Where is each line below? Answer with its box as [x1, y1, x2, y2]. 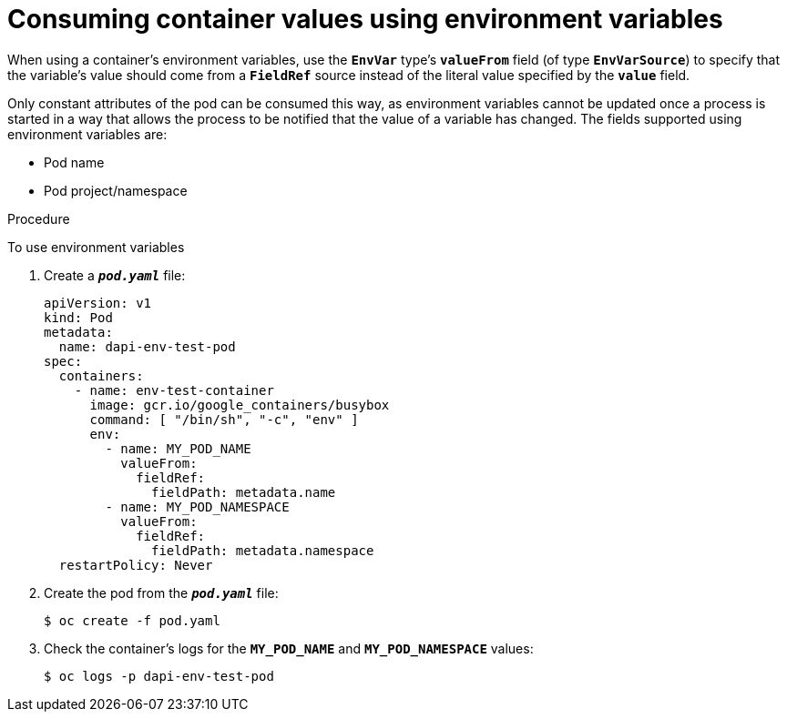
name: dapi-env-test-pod [58, 339, 236, 354]
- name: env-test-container [74, 382, 274, 398]
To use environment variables [7, 238, 185, 255]
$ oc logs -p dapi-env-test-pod [44, 668, 274, 684]
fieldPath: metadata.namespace [151, 542, 374, 558]
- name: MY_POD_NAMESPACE [105, 499, 290, 514]
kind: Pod [44, 309, 113, 325]
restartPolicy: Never [58, 557, 213, 572]
